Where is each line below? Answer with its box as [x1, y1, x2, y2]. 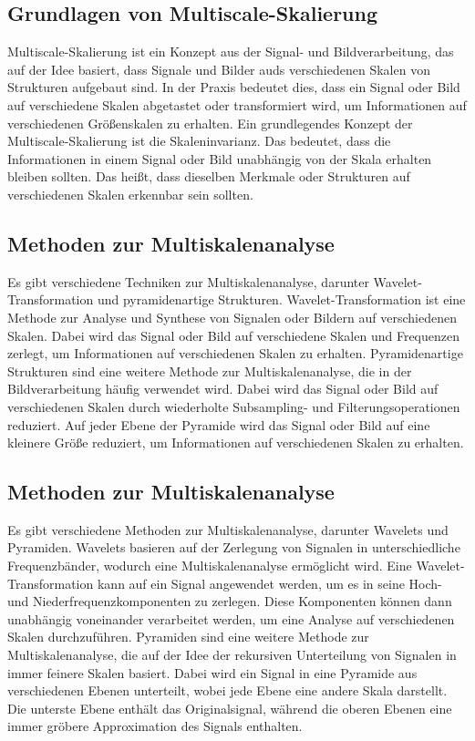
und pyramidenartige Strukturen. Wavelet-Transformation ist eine [97, 290, 466, 309]
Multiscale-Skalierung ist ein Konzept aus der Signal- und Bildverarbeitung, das [7, 42, 454, 61]
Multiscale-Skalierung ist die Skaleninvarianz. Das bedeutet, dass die [7, 131, 391, 150]
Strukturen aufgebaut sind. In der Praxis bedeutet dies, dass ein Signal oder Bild [7, 77, 460, 97]
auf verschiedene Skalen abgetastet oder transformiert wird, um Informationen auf [7, 95, 467, 114]
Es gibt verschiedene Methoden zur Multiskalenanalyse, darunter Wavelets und [7, 520, 449, 539]
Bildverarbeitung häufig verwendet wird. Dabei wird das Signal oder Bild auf [7, 379, 439, 398]
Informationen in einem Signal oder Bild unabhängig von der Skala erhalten [7, 149, 432, 168]
